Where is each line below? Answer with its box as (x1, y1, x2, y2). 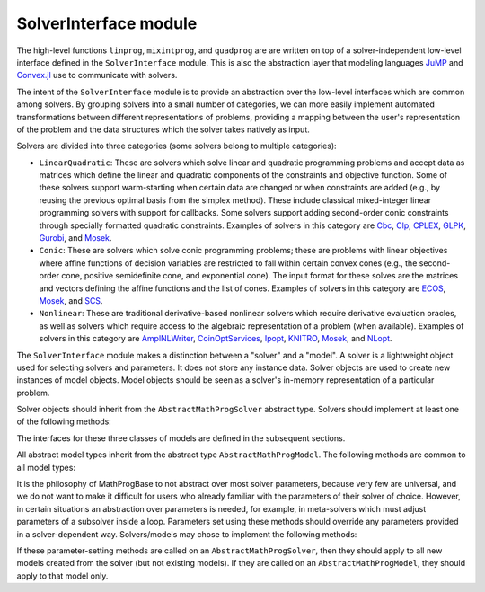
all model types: (16, 462, 76, 473)
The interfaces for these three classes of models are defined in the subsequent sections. (16, 432, 346, 444)
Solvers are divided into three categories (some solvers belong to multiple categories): (16, 140, 337, 152)
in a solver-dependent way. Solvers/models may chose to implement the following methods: (16, 528, 357, 539)
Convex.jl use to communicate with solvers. (16, 70, 178, 81)
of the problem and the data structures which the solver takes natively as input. (16, 124, 310, 135)
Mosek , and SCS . (39, 295, 103, 305)
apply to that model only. (16, 570, 109, 581)
